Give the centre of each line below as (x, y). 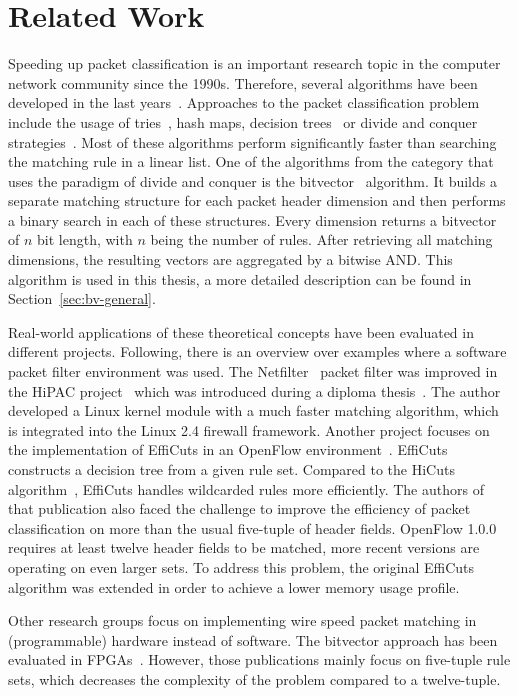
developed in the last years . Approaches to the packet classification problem (244, 102)
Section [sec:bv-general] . (82, 298)
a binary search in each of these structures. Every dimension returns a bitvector (252, 219)
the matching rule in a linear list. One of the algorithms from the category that (251, 161)
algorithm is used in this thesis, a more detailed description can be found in (240, 278)
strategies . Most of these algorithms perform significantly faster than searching (252, 141)
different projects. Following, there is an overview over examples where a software (257, 351)
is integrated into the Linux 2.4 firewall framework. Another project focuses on (249, 429)
